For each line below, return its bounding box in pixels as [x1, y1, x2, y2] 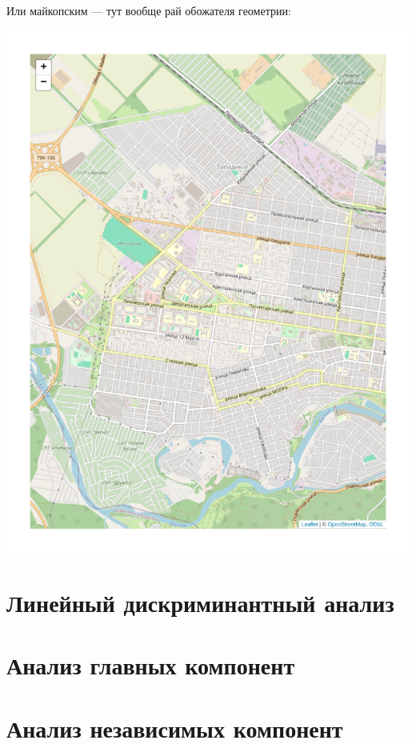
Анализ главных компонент [6, 649, 295, 682]
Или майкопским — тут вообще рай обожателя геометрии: [6, 2, 291, 18]
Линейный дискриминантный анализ [6, 586, 394, 618]
